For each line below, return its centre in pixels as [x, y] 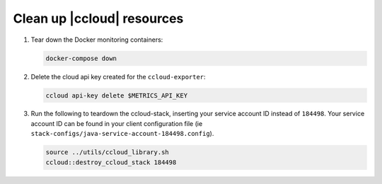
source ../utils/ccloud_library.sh [107, 153]
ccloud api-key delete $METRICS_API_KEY [116, 95]
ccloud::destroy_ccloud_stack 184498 [111, 162]
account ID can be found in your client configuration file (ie [117, 123]
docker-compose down [81, 58]
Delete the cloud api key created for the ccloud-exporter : [118, 76]
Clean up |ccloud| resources [98, 18]
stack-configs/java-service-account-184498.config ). [122, 134]
